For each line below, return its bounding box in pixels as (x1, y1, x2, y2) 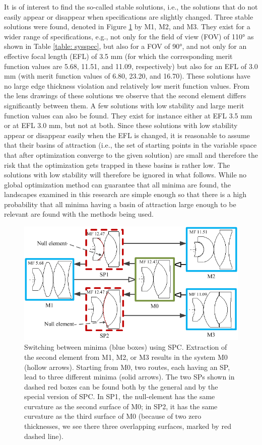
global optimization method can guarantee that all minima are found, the (4, 179, 231, 189)
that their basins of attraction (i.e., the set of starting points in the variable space (4, 140, 257, 150)
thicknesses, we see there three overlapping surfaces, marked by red (24, 421, 231, 431)
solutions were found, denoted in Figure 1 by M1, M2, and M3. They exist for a (4, 21, 250, 32)
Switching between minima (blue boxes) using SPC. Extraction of (24, 342, 227, 352)
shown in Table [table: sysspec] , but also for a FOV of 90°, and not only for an (4, 41, 247, 51)
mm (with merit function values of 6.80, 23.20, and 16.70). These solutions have (4, 71, 250, 81)
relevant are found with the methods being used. (4, 209, 154, 219)
